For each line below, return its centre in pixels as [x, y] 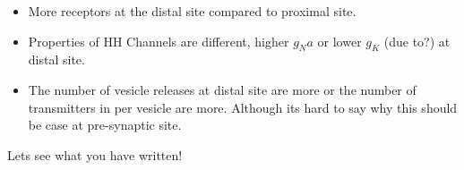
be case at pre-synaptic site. [105, 125]
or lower [339, 41]
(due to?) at [417, 41]
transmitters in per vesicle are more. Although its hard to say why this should [243, 107]
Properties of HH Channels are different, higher [159, 41]
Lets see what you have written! [95, 154]
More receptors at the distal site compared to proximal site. [192, 11]
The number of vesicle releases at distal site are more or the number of [222, 89]
